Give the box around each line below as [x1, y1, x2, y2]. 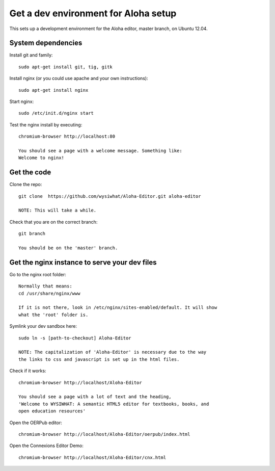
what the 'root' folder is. [18, 311, 89, 318]
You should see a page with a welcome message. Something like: [18, 148, 183, 153]
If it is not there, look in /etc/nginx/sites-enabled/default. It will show [18, 305, 217, 310]
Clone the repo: [9, 181, 42, 188]
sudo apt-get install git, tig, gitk [18, 64, 113, 70]
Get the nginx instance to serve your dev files [9, 258, 157, 267]
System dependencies [9, 39, 82, 47]
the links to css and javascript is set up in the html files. [18, 356, 180, 362]
